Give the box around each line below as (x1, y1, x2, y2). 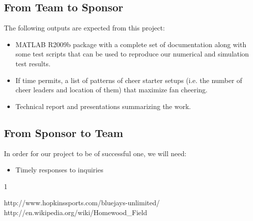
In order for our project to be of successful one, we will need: (4, 148, 187, 158)
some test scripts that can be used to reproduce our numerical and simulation (15, 49, 249, 59)
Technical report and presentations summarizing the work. (15, 101, 191, 111)
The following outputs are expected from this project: (4, 23, 165, 33)
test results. (15, 58, 51, 68)
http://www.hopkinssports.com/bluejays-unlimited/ (4, 197, 160, 208)
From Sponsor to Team (4, 125, 124, 140)
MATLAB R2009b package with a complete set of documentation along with (15, 39, 247, 49)
